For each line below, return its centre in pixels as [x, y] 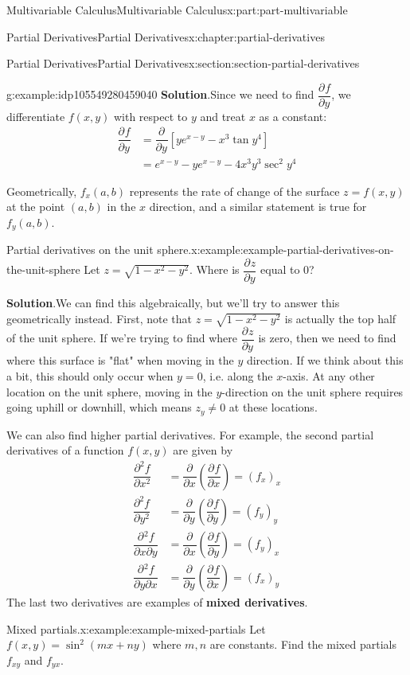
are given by [203, 450]
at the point [36, 207]
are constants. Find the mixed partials [303, 644]
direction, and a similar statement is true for [258, 207]
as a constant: [293, 116]
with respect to [150, 116]
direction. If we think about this [325, 360]
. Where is [214, 269]
